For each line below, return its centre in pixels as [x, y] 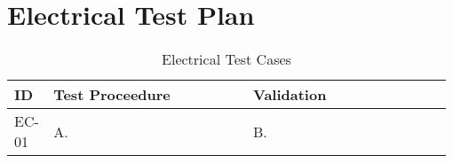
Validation [290, 95]
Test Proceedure [112, 95]
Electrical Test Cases [226, 59]
